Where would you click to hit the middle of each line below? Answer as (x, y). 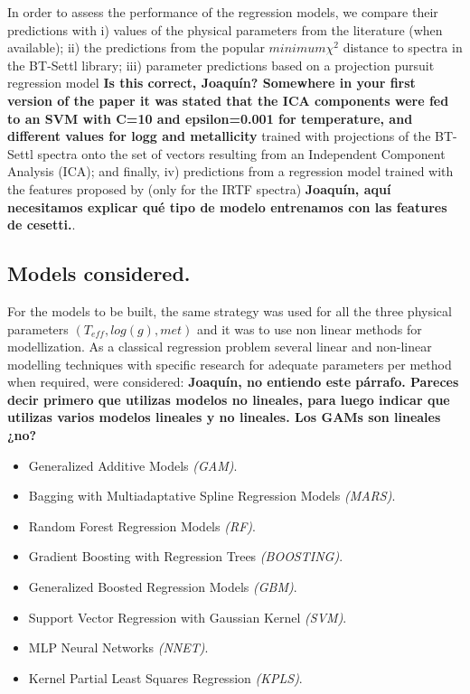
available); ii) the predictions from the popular (136, 47)
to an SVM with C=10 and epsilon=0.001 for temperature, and (210, 118)
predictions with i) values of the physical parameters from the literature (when (225, 29)
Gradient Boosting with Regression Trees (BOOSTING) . (186, 556)
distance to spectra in (403, 47)
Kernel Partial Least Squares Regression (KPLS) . (165, 677)
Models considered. (99, 273)
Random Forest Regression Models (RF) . (142, 525)
